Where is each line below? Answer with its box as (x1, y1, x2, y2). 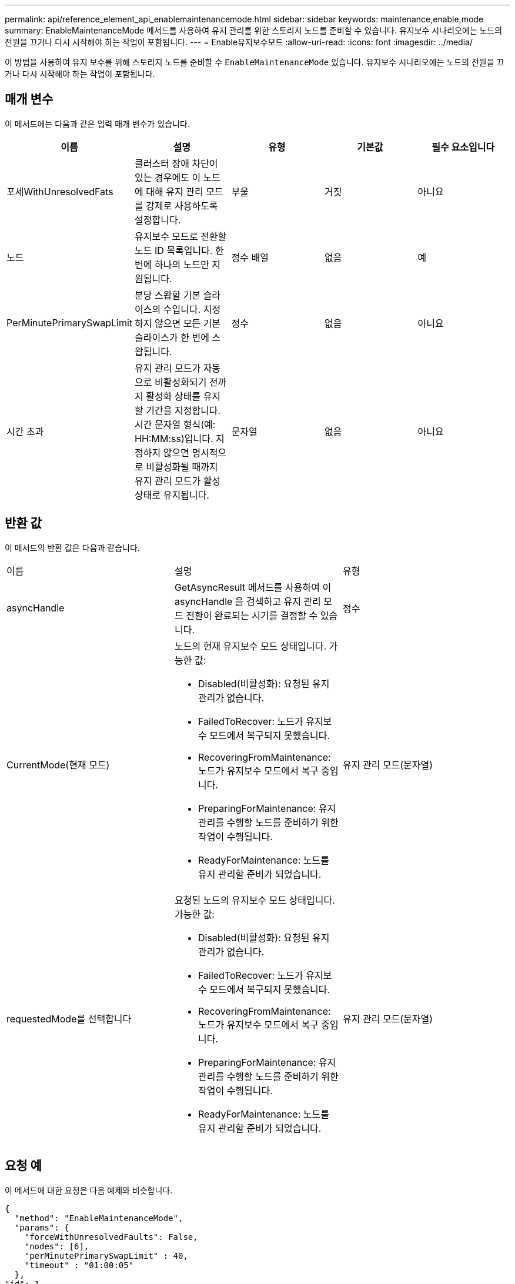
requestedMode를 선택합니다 (6, 1012, 132, 1025)
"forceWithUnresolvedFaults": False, (24, 1232, 198, 1242)
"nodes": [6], (24, 1241, 89, 1251)
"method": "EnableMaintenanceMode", (14, 1213, 183, 1223)
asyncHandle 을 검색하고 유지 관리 (174, 595, 321, 607)
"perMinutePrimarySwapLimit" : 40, (24, 1250, 188, 1260)
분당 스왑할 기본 (135, 289, 201, 301)
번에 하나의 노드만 (135, 258, 209, 270)
